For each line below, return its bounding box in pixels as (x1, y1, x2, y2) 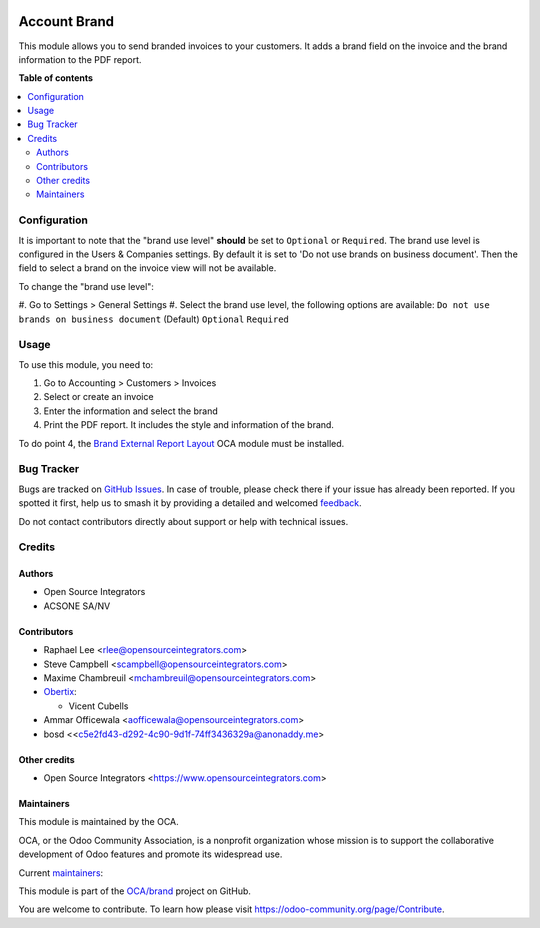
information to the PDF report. (18, 53, 142, 65)
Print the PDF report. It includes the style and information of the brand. (43, 419, 335, 431)
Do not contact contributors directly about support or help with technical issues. (18, 515, 349, 527)
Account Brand (18, 13, 115, 30)
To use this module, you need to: (18, 358, 154, 370)
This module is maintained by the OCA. (18, 816, 179, 828)
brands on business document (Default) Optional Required (18, 313, 290, 325)
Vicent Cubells (68, 700, 129, 712)
